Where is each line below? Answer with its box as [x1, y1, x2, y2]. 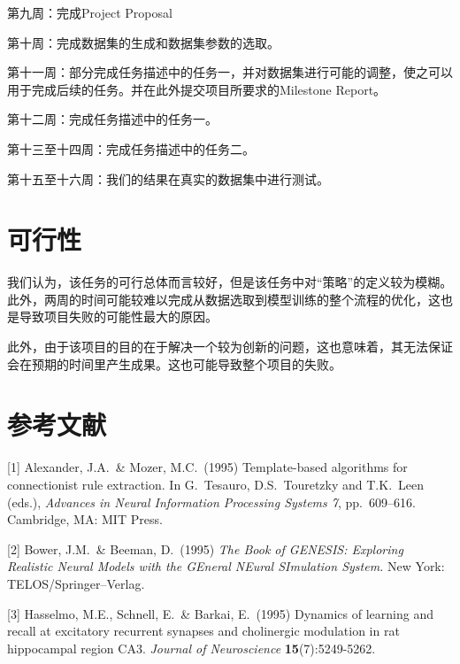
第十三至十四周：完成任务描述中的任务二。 [7, 139, 255, 158]
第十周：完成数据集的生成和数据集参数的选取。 [7, 33, 280, 51]
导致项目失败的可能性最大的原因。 [19, 307, 218, 326]
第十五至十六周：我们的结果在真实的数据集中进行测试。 [7, 169, 329, 188]
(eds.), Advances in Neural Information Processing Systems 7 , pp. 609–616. [7, 492, 416, 511]
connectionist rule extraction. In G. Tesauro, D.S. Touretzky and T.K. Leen [7, 475, 425, 493]
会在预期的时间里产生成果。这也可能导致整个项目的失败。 [7, 354, 341, 373]
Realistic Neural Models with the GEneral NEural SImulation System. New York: [7, 557, 445, 575]
